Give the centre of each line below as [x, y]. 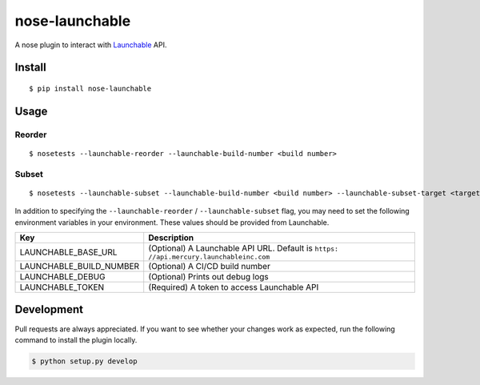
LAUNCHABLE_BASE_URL [68, 252]
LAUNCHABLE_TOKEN [62, 287]
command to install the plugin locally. [76, 339]
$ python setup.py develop [84, 361]
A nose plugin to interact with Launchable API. [91, 45]
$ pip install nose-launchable [90, 88]
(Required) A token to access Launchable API [234, 287]
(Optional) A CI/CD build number [210, 267]
